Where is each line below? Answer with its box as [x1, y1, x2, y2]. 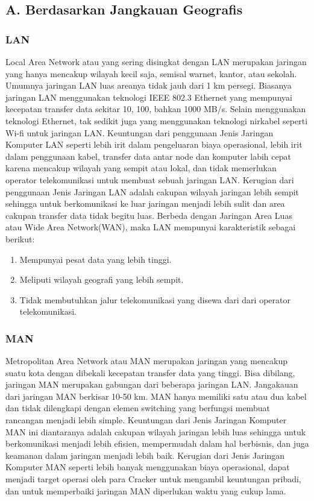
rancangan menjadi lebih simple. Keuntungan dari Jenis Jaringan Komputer [5, 414, 287, 426]
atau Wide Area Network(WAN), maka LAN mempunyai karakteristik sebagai [5, 221, 296, 233]
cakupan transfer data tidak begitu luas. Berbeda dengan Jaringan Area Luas [5, 209, 292, 221]
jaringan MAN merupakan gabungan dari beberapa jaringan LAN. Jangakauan [5, 378, 298, 391]
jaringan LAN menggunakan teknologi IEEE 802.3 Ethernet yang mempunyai [5, 90, 292, 103]
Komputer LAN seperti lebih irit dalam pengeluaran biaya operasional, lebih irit [5, 138, 303, 151]
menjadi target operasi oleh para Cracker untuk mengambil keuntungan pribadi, [5, 473, 301, 485]
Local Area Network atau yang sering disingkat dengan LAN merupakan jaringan [5, 55, 307, 68]
